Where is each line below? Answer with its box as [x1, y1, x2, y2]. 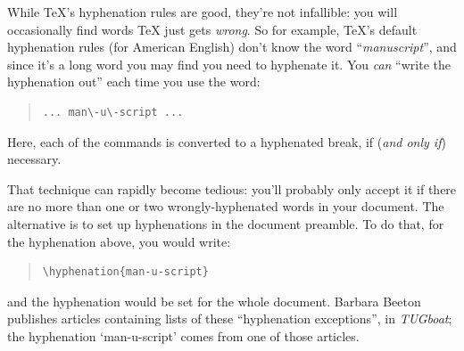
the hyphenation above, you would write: [7, 232, 231, 250]
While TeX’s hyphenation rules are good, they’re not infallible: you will [7, 3, 398, 20]
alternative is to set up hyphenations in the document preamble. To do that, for [7, 214, 444, 233]
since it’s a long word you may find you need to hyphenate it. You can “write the [7, 54, 451, 73]
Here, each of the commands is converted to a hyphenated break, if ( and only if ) [7, 132, 446, 151]
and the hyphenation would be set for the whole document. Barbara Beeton [7, 291, 421, 310]
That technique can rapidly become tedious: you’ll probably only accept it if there [7, 179, 457, 198]
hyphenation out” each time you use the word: [7, 72, 261, 91]
